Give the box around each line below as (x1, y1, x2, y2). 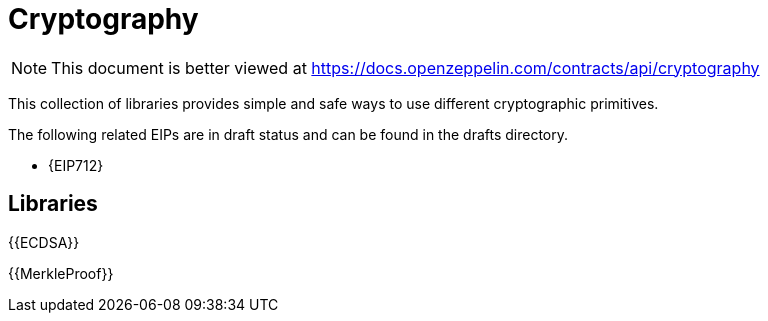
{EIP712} (48, 156, 104, 174)
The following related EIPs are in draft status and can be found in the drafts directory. (8, 125, 569, 143)
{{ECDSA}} (8, 233, 80, 251)
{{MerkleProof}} (8, 264, 114, 282)
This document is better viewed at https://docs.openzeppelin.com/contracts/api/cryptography (51, 57, 760, 78)
